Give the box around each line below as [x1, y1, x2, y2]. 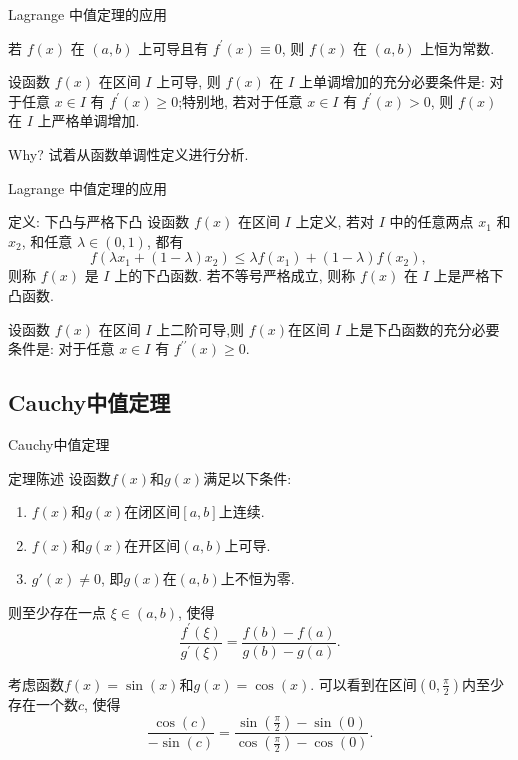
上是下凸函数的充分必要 [345, 318, 500, 339]
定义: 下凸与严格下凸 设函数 [8, 211, 190, 232]
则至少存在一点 [8, 601, 106, 622]
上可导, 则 [156, 71, 221, 92]
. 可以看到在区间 [310, 673, 417, 694]
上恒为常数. [420, 37, 495, 58]
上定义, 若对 [295, 211, 374, 232]
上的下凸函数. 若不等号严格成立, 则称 [114, 265, 356, 286]
